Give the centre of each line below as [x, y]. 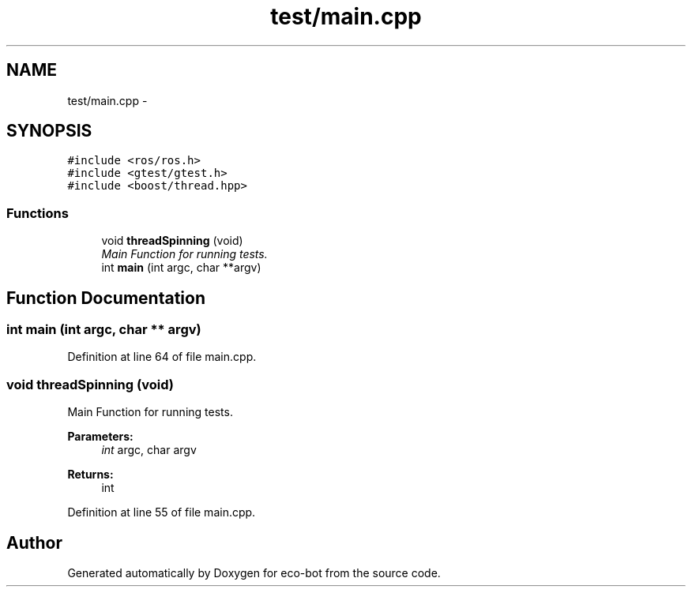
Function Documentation [106, 298]
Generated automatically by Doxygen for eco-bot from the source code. [254, 573]
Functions [38, 213]
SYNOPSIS [49, 131]
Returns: [90, 475]
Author [34, 542]
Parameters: [100, 437]
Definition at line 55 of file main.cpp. [162, 512]
